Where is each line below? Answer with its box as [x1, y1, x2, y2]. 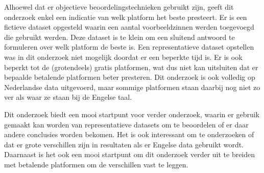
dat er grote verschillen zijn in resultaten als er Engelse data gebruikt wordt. [4, 139, 244, 149]
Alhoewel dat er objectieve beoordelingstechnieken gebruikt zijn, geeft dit [4, 2, 234, 12]
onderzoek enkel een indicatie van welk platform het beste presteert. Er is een [4, 11, 247, 22]
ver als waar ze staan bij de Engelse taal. [4, 92, 132, 102]
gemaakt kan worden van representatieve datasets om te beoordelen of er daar [4, 119, 249, 129]
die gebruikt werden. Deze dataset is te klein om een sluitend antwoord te [4, 31, 235, 42]
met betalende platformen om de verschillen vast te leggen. [4, 159, 188, 169]
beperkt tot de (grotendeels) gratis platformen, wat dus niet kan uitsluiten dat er [4, 61, 258, 72]
